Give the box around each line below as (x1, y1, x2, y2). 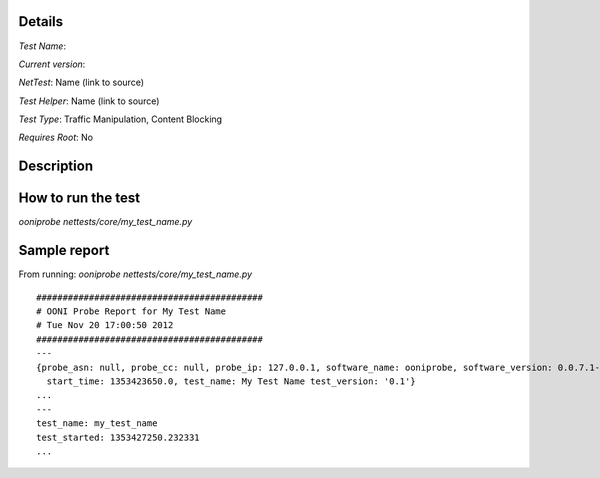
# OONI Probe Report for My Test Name (36, 306, 227, 317)
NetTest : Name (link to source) (18, 76, 145, 89)
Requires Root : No (18, 131, 94, 144)
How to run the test (18, 190, 140, 207)
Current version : (18, 58, 86, 70)
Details (18, 13, 64, 30)
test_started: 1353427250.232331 (36, 431, 200, 443)
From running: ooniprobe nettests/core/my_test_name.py (18, 268, 253, 280)
